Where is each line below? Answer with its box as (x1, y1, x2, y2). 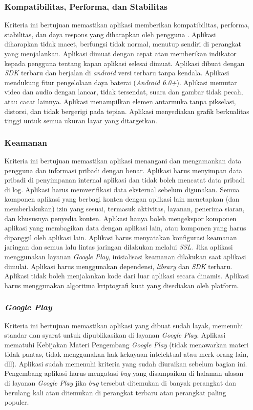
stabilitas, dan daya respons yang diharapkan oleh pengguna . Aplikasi (4, 29, 216, 39)
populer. (4, 397, 29, 407)
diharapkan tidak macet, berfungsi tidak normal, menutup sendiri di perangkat (4, 39, 241, 49)
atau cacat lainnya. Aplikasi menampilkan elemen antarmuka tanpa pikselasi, (4, 96, 236, 106)
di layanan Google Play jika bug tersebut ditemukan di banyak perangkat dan (4, 378, 236, 388)
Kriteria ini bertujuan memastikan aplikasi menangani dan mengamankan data (4, 155, 242, 165)
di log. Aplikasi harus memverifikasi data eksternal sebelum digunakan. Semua (4, 184, 240, 194)
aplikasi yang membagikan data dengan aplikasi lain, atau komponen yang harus (4, 223, 246, 233)
